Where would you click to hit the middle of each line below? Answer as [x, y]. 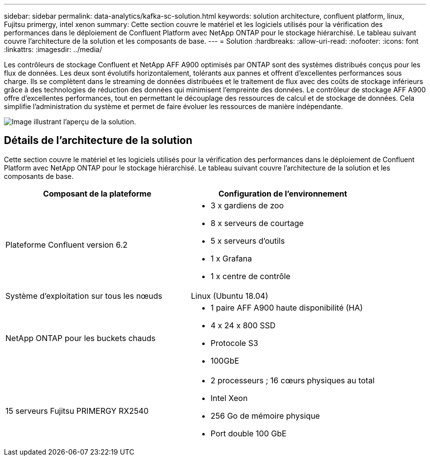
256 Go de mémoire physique [265, 416]
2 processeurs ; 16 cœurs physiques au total [293, 380]
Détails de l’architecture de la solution [98, 141]
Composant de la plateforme [97, 193]
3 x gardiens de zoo [247, 205]
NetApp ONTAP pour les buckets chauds [81, 338]
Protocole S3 [234, 343]
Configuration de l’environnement [283, 193]
